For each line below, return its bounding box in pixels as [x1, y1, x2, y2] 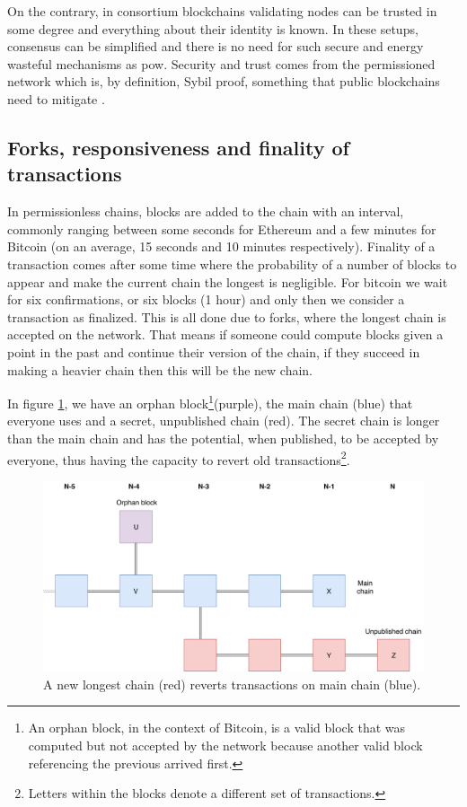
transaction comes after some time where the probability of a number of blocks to [7, 254, 457, 273]
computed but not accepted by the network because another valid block [28, 735, 423, 754]
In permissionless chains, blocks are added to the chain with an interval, [7, 202, 404, 221]
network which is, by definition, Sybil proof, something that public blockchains [7, 72, 440, 91]
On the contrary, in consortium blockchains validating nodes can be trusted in [7, 2, 437, 20]
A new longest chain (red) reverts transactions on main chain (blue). [43, 674, 421, 693]
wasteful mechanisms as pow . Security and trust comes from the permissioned [7, 54, 436, 73]
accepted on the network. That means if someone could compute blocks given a [7, 325, 444, 344]
